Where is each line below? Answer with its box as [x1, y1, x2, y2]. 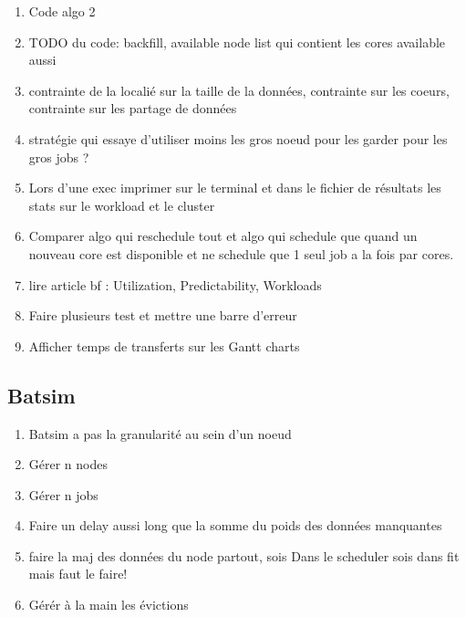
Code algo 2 [28, 2, 96, 20]
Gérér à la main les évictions [28, 595, 189, 614]
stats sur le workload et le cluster [28, 195, 215, 214]
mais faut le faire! [28, 564, 128, 583]
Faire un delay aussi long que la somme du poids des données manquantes [28, 516, 442, 535]
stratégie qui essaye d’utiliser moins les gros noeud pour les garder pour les [28, 129, 448, 148]
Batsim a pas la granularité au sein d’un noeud [28, 424, 292, 443]
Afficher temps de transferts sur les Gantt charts [28, 336, 300, 355]
